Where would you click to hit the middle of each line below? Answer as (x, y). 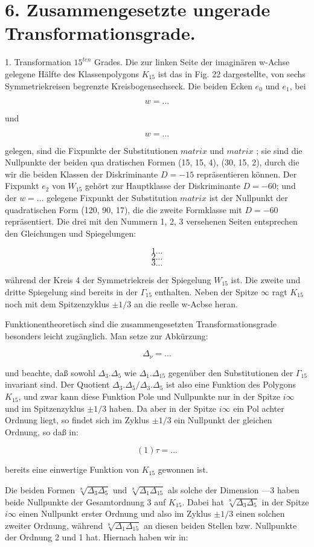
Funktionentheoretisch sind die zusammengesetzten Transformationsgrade (141, 324)
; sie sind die (279, 150)
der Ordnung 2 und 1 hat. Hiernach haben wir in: (97, 537)
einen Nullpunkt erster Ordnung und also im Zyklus (115, 513)
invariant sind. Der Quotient (57, 384)
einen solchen (260, 513)
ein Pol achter (259, 408)
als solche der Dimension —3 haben (234, 490)
